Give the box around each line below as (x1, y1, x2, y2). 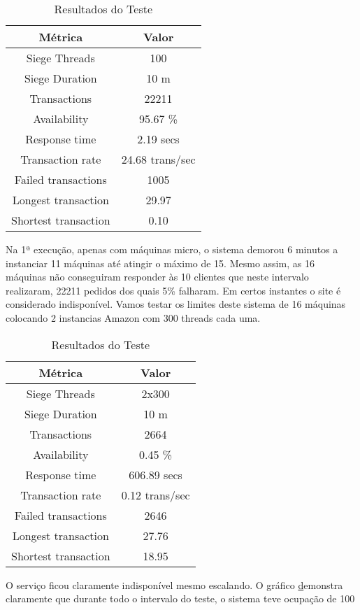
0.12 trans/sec (121, 486, 190, 503)
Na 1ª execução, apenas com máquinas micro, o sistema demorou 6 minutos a (6, 242, 338, 256)
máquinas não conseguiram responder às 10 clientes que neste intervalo (6, 269, 309, 284)
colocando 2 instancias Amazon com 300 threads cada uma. (6, 310, 261, 325)
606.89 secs (129, 466, 182, 483)
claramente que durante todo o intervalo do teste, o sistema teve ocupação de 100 (6, 591, 355, 606)
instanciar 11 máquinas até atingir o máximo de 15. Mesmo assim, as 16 (6, 255, 315, 270)
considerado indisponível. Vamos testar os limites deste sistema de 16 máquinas (6, 297, 346, 311)
